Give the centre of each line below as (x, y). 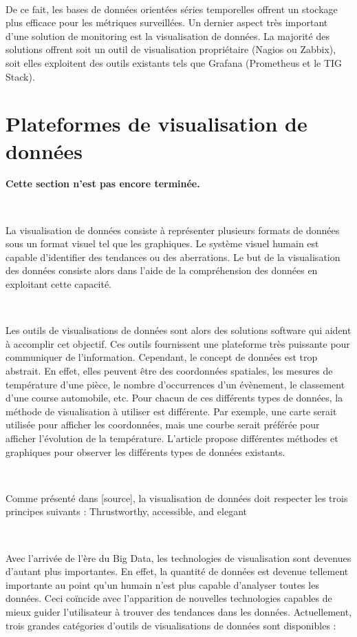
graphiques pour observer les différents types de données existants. (145, 451)
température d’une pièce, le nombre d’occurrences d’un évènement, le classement (175, 384)
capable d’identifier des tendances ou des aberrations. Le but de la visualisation (173, 257)
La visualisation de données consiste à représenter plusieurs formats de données (173, 230)
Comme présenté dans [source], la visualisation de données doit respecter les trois (177, 498)
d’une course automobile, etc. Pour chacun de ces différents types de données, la (174, 398)
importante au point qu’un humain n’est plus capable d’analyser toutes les (162, 584)
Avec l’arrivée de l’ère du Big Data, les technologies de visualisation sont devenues (178, 557)
